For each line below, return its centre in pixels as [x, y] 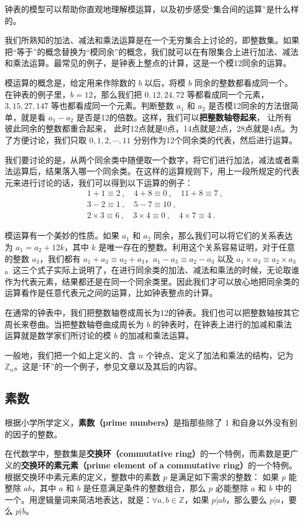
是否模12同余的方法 [245, 106]
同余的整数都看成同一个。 [243, 82]
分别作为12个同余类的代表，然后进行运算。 [215, 139]
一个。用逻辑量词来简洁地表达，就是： [78, 499]
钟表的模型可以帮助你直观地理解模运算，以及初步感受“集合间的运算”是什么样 [152, 9]
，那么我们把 [117, 94]
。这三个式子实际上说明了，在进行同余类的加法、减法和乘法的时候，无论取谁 [152, 270]
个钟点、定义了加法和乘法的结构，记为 [220, 355]
